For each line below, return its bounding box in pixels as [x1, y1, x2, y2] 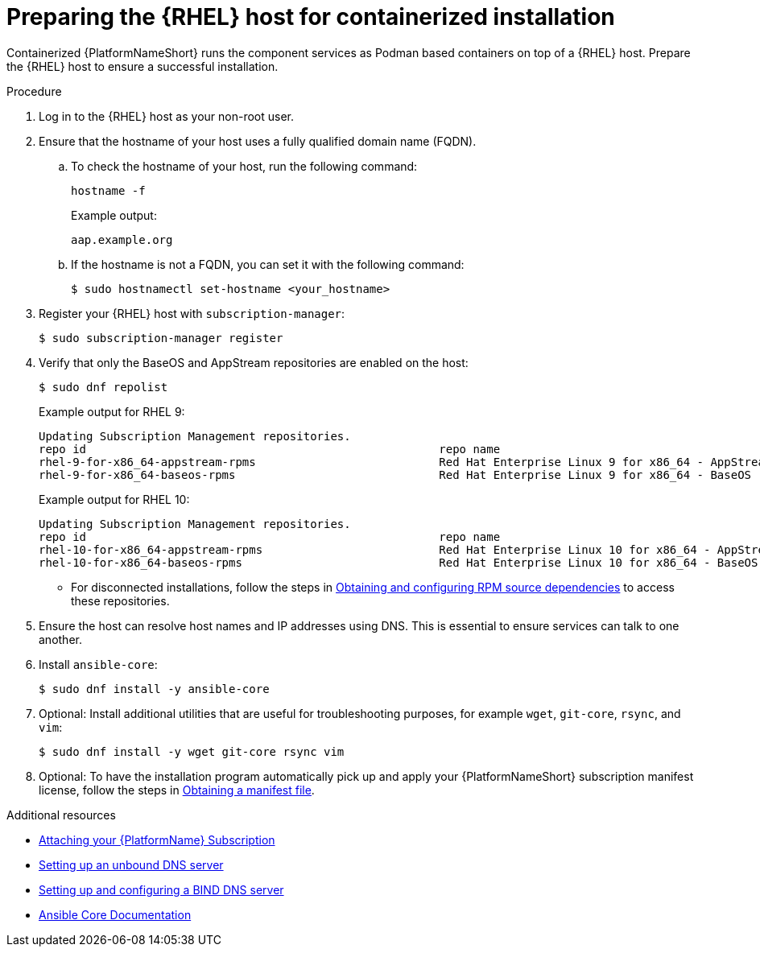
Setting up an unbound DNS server [39, 857, 224, 872]
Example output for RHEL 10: [39, 492, 190, 506]
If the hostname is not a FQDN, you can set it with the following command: [71, 257, 465, 271]
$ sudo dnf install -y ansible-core [39, 682, 270, 695]
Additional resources [6, 807, 116, 822]
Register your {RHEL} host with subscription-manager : [39, 306, 345, 320]
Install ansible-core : [39, 657, 158, 671]
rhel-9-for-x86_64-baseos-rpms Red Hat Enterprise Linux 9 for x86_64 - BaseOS [39, 468, 752, 481]
